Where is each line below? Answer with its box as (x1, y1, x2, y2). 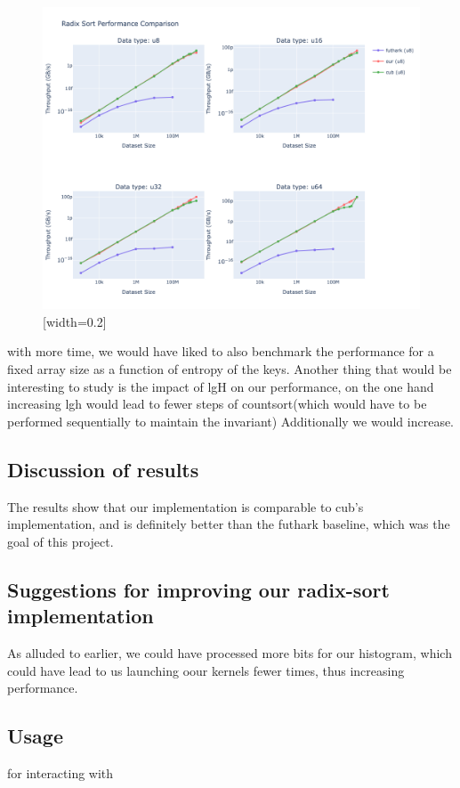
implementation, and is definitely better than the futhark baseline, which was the (7, 515, 450, 533)
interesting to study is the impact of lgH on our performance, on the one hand (7, 377, 434, 395)
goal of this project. (7, 532, 114, 550)
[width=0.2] (43, 312, 107, 330)
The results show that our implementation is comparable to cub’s (7, 497, 364, 516)
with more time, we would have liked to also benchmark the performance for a (7, 342, 434, 361)
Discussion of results (7, 455, 199, 483)
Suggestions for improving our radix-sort (7, 575, 390, 603)
